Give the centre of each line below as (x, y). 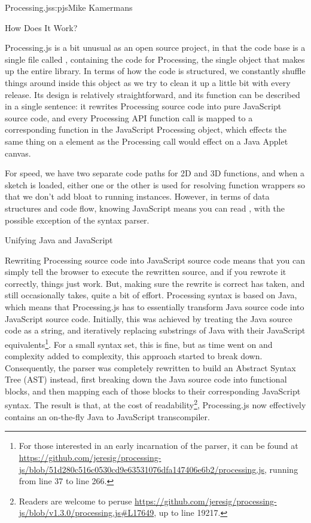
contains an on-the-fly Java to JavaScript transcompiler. (107, 416)
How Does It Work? (41, 27)
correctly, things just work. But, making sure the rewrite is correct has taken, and (155, 283)
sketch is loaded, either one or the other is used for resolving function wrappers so (155, 184)
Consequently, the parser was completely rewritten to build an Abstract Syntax (150, 367)
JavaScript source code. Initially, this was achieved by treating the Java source (149, 318)
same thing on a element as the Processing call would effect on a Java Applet (147, 141)
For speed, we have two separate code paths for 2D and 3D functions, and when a (155, 173)
